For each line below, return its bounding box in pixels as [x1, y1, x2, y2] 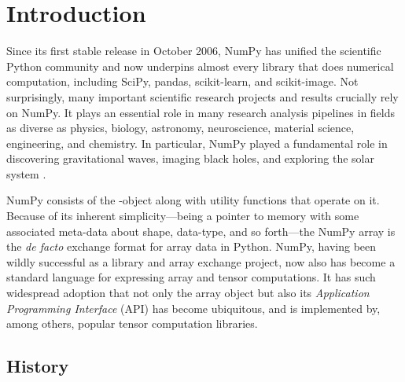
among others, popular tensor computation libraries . [6, 315, 258, 332]
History [6, 354, 69, 378]
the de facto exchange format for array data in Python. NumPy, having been [6, 238, 377, 255]
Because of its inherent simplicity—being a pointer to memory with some [6, 208, 359, 224]
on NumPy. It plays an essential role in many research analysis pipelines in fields [6, 104, 396, 120]
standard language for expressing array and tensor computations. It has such [6, 269, 376, 285]
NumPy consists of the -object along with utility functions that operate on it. [6, 192, 380, 208]
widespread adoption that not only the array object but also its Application [6, 285, 370, 301]
